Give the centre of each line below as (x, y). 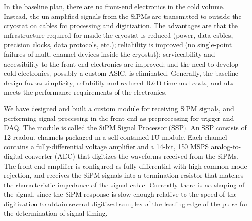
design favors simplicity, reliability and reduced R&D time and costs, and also (120, 82)
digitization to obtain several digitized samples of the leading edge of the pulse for (126, 203)
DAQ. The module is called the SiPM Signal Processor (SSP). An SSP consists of (125, 127)
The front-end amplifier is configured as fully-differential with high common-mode (126, 165)
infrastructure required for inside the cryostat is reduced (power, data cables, (118, 35)
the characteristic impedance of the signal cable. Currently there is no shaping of (124, 184)
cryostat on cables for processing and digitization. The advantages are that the (121, 25)
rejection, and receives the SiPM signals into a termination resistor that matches (124, 175)
